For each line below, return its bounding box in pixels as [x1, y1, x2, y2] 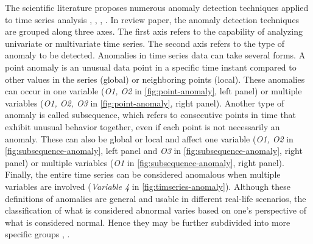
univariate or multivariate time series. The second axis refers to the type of [5, 37, 285, 49]
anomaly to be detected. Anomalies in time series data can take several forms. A [5, 49, 306, 61]
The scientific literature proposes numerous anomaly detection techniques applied [5, 1, 309, 13]
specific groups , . [5, 228, 70, 240]
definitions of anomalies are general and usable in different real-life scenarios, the [5, 192, 306, 204]
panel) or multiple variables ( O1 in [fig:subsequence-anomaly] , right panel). [5, 156, 284, 169]
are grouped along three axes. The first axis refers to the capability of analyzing [5, 25, 303, 38]
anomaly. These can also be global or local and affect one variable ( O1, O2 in [5, 132, 294, 145]
